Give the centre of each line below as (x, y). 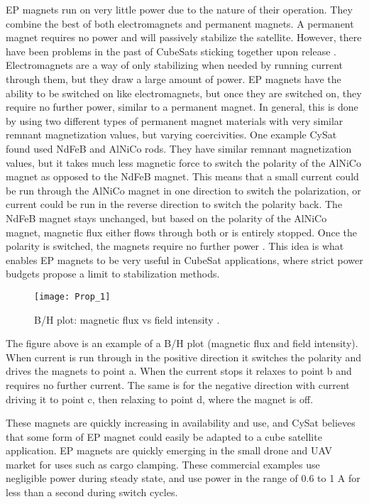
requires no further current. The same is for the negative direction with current (178, 384)
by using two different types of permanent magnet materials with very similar (175, 120)
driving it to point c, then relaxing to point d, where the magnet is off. (160, 399)
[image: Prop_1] (72, 296)
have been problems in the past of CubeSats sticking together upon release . (171, 51)
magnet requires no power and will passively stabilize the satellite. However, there (184, 37)
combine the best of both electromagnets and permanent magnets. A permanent (180, 23)
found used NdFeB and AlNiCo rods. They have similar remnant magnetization (179, 148)
